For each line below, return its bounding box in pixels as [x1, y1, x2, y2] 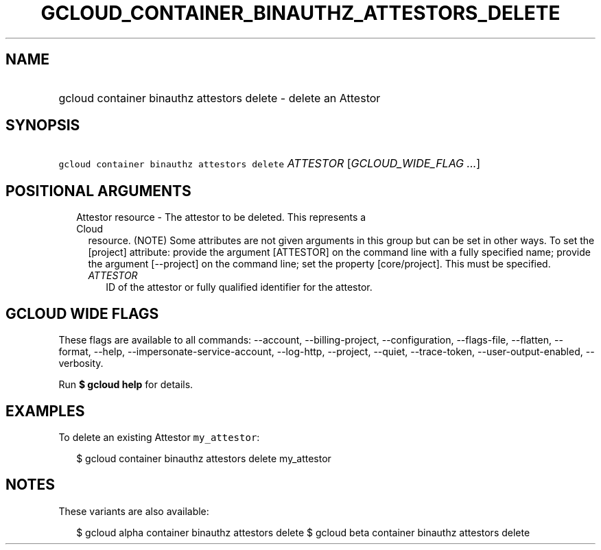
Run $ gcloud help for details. [58, 379, 193, 391]
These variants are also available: [58, 505, 209, 517]
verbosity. [58, 357, 104, 370]
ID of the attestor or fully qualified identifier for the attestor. [106, 281, 373, 294]
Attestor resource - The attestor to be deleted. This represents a [76, 211, 366, 224]
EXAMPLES [5, 402, 85, 420]
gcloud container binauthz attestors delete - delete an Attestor [58, 91, 381, 105]
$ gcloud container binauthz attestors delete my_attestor [76, 452, 331, 464]
